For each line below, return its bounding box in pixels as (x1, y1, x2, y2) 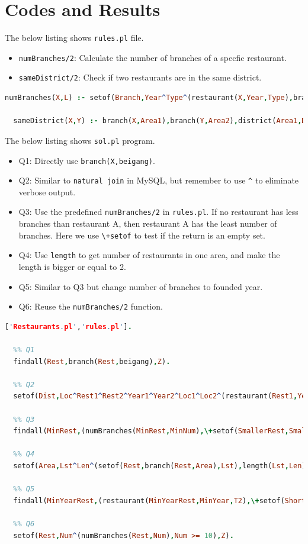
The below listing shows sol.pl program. (5, 134, 155, 146)
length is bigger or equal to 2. (18, 260, 126, 272)
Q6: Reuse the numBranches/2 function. (18, 300, 163, 313)
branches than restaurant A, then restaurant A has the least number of (18, 217, 277, 230)
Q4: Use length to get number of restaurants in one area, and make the (18, 249, 280, 261)
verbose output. (18, 185, 76, 198)
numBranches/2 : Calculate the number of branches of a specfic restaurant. (18, 51, 287, 63)
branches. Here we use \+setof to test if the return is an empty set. (18, 228, 265, 241)
